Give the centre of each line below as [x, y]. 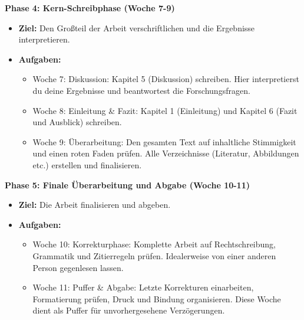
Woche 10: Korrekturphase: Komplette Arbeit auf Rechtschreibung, [154, 244]
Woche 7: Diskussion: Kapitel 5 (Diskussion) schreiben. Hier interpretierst [166, 79]
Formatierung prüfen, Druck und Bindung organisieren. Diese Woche [157, 298]
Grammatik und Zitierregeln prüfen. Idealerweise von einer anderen [154, 255]
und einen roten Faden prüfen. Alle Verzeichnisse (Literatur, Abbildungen [166, 153]
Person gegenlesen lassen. [78, 267]
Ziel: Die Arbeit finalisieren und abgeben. [95, 205]
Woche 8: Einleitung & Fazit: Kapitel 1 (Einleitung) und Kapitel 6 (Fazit [165, 110]
